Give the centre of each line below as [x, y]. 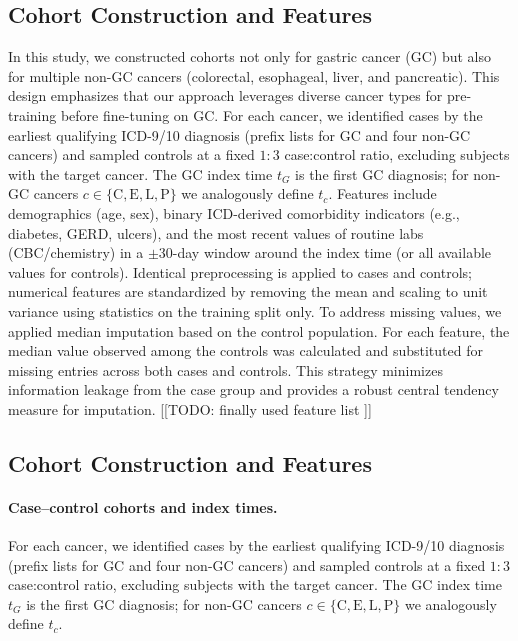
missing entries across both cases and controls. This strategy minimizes [225, 369]
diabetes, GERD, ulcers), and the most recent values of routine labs [216, 232]
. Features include [382, 193]
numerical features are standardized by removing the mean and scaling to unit [248, 291]
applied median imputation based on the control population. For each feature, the [259, 330]
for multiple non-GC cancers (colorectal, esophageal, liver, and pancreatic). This [254, 75]
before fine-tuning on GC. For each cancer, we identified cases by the [271, 114]
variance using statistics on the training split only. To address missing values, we [255, 310]
